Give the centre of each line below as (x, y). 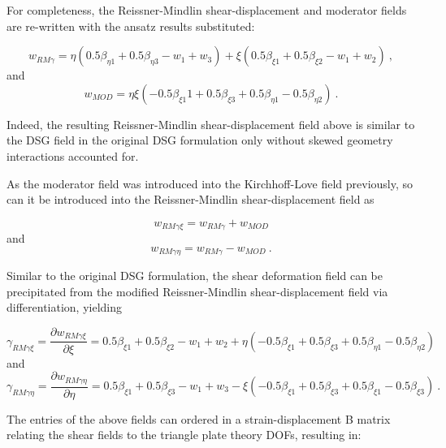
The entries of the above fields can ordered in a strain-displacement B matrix (199, 418)
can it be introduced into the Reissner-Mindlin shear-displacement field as (191, 199)
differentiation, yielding (65, 307)
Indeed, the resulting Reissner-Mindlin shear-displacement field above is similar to (211, 124)
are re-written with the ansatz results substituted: (131, 26)
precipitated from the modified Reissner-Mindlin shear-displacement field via (197, 291)
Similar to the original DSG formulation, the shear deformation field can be (195, 276)
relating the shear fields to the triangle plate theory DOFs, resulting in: (184, 435)
